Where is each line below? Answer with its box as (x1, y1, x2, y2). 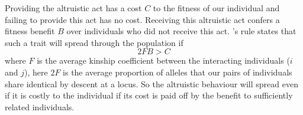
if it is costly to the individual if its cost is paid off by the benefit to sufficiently (5, 89, 293, 101)
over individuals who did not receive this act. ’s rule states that (66, 25, 296, 37)
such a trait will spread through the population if (5, 36, 183, 48)
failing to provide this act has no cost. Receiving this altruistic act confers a (5, 13, 280, 25)
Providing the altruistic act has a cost (5, 2, 142, 14)
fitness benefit (5, 25, 55, 37)
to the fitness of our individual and (153, 2, 280, 14)
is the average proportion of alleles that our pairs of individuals (63, 65, 292, 78)
